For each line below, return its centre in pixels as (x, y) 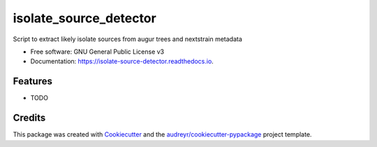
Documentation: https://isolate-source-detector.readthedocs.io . (122, 61)
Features (32, 81)
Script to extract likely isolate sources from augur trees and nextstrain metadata (127, 39)
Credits (29, 118)
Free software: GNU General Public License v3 (97, 52)
